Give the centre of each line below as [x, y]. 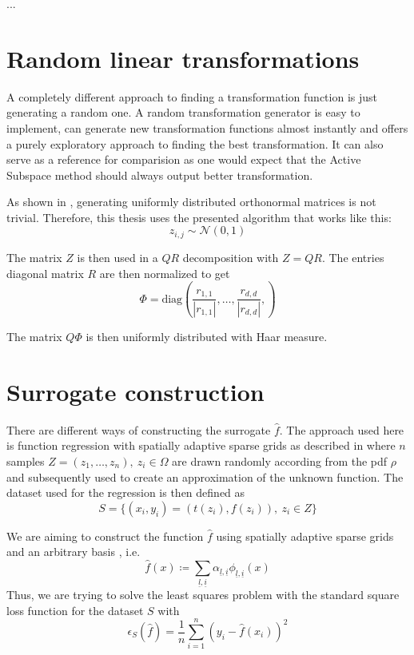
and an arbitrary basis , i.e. [74, 552]
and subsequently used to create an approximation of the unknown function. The [205, 476]
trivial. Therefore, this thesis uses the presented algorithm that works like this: [199, 217]
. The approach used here [342, 429]
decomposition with [231, 257]
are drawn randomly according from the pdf [280, 460]
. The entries [353, 257]
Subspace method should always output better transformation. [160, 175]
